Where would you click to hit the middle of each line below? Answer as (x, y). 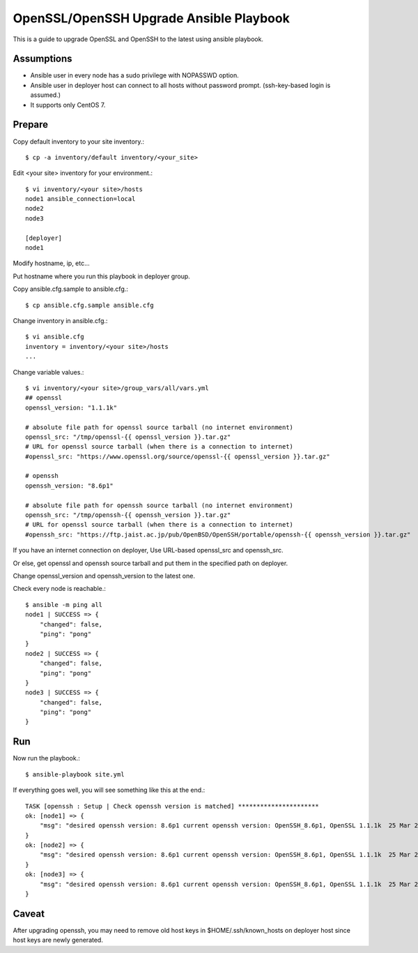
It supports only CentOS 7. (68, 105)
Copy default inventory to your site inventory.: (78, 141)
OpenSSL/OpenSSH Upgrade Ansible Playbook (152, 18)
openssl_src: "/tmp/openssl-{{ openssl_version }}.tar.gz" (128, 437)
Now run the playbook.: (46, 758)
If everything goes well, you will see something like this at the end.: (109, 790)
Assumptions (42, 59)
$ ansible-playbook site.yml (75, 774)
